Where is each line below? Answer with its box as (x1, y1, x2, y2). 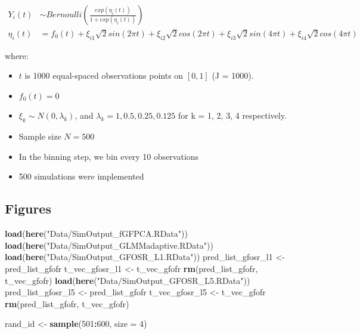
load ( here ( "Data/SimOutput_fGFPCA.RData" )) (5, 227, 188, 240)
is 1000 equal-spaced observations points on (24, 69, 184, 82)
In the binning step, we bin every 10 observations (18, 150, 199, 162)
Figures (5, 199, 51, 218)
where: (5, 49, 29, 61)
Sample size (18, 130, 61, 143)
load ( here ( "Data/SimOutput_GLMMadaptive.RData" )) (5, 239, 213, 251)
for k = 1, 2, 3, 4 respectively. (178, 109, 287, 122)
